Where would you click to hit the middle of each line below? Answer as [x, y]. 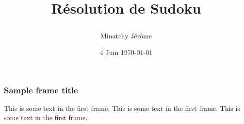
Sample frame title [41, 90]
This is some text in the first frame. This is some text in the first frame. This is [122, 108]
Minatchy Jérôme [126, 36]
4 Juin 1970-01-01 [126, 52]
